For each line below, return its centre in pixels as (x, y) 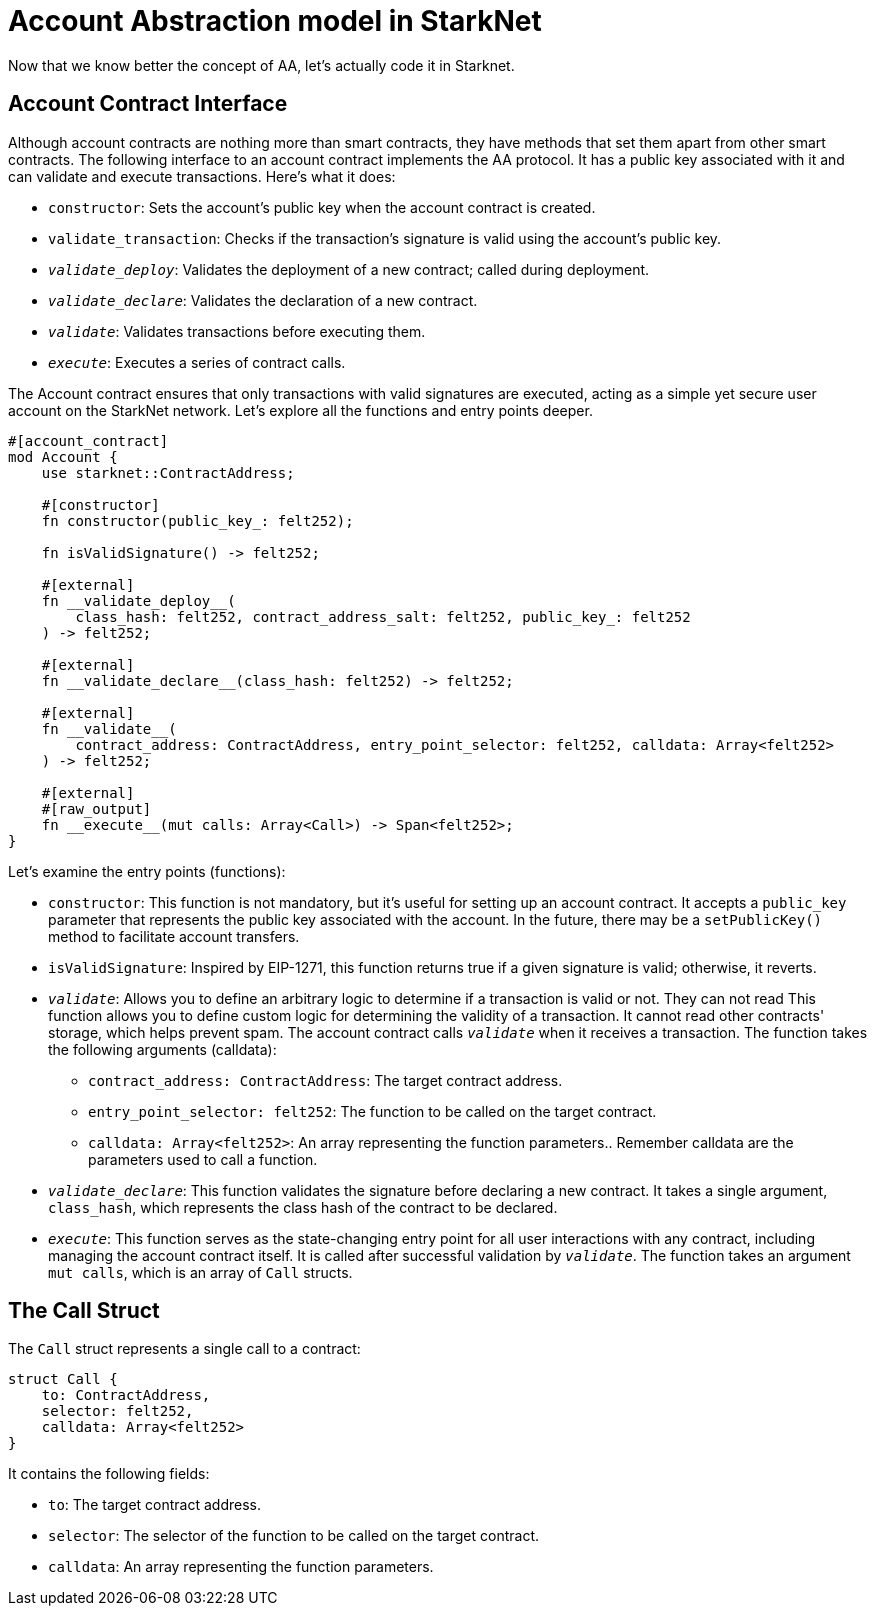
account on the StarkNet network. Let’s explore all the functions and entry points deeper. (300, 410)
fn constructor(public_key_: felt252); (197, 520)
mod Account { (63, 456)
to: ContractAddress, (126, 1395)
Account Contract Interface (148, 104)
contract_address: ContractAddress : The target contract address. (325, 1080)
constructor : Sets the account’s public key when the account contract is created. (322, 207)
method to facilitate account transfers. (174, 936)
